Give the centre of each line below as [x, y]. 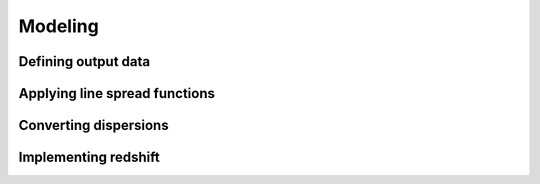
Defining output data [84, 61]
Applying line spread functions [116, 93]
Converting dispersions [93, 125]
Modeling [58, 26]
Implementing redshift [89, 157]
